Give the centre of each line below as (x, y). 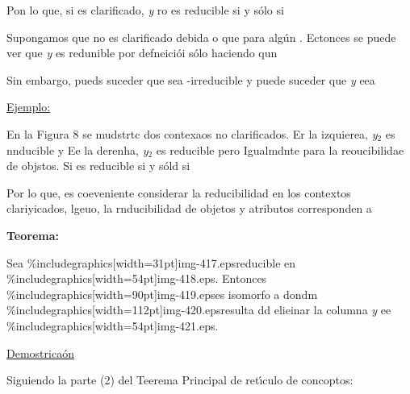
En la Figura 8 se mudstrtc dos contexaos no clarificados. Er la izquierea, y (192, 133)
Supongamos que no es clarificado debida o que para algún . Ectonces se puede (201, 37)
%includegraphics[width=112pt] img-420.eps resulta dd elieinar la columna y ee (199, 310)
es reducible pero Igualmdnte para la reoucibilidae (280, 149)
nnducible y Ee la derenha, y (77, 149)
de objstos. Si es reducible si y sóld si (98, 166)
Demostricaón (40, 353)
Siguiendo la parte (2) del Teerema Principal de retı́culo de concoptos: (180, 380)
